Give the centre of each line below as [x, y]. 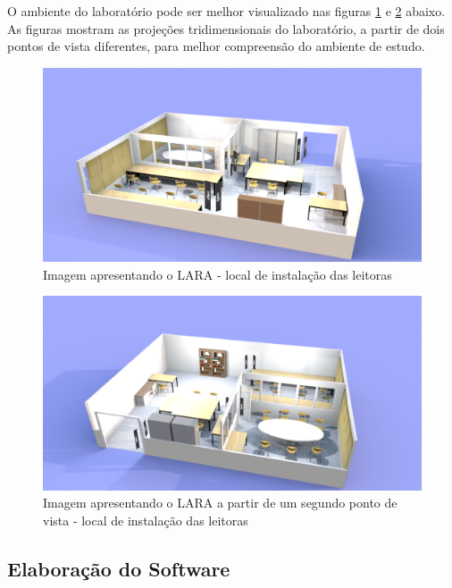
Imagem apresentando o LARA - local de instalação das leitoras [218, 274]
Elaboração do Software [119, 568]
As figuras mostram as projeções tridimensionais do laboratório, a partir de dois [226, 28]
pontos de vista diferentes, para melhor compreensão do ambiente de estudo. [216, 46]
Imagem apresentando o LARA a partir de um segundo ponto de [220, 503]
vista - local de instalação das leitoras [146, 520]
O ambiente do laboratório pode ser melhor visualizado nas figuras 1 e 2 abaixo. [226, 11]
